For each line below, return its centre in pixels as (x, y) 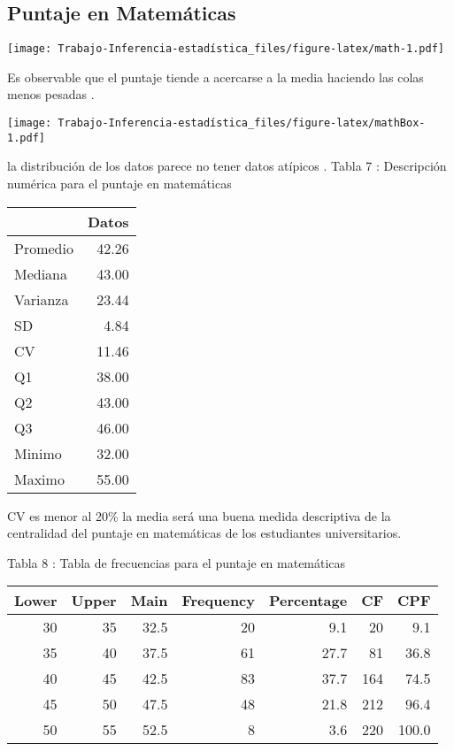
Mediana (41, 273)
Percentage (308, 601)
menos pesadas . (51, 94)
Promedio (44, 248)
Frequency (218, 601)
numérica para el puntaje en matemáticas (119, 183)
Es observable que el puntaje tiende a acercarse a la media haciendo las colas (215, 77)
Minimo (38, 453)
